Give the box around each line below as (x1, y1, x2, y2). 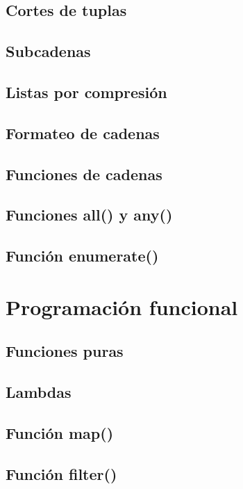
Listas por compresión (6, 81, 167, 102)
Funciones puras (6, 340, 124, 362)
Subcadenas (6, 40, 91, 62)
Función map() (6, 422, 114, 443)
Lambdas (6, 381, 72, 403)
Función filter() (6, 463, 117, 484)
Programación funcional (6, 292, 238, 321)
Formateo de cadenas (6, 122, 160, 143)
